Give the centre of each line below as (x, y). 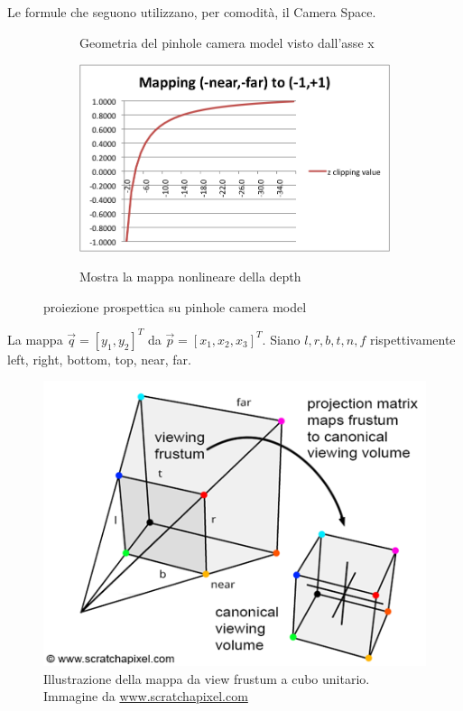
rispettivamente (412, 339)
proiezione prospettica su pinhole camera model (175, 306)
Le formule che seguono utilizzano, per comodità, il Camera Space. (192, 12)
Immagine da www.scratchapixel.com (146, 696)
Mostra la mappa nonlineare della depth (190, 277)
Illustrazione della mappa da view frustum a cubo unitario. (207, 678)
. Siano (281, 339)
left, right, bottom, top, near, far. (99, 359)
